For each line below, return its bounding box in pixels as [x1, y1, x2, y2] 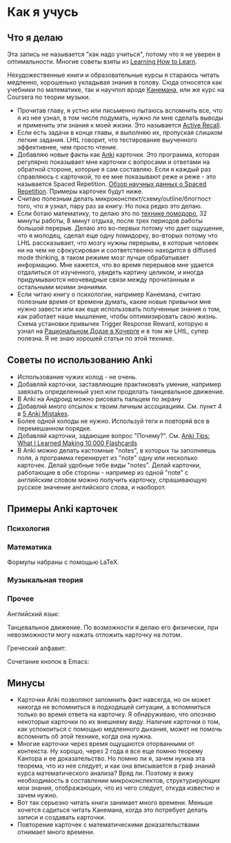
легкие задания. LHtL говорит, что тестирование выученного [17, 136, 198, 144]
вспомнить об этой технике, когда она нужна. [17, 732, 153, 741]
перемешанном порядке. [17, 424, 92, 433]
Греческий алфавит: [7, 644, 67, 652]
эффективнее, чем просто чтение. [17, 143, 119, 151]
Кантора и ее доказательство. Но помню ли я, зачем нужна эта [17, 754, 205, 763]
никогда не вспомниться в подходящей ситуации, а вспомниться [17, 703, 211, 711]
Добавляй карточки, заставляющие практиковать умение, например [17, 380, 222, 388]
